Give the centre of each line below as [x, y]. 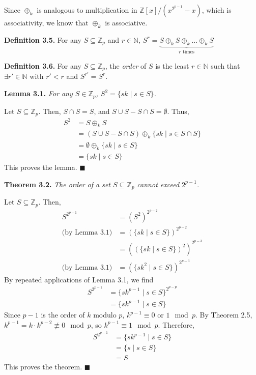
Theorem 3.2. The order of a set [58, 184]
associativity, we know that [46, 22]
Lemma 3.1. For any [38, 93]
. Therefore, [176, 324]
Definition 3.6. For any [43, 66]
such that [225, 66]
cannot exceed [158, 184]
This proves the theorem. [43, 367]
